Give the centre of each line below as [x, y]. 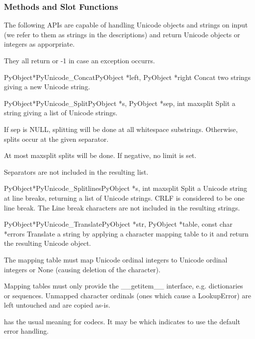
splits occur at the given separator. [56, 139]
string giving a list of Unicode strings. [61, 113]
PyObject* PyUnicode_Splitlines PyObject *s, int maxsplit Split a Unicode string [126, 188]
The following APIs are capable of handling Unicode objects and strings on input [126, 25]
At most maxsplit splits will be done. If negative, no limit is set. [100, 155]
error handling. [26, 331]
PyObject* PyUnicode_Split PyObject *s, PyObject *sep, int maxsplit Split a [120, 103]
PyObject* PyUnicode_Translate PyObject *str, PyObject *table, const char [118, 224]
